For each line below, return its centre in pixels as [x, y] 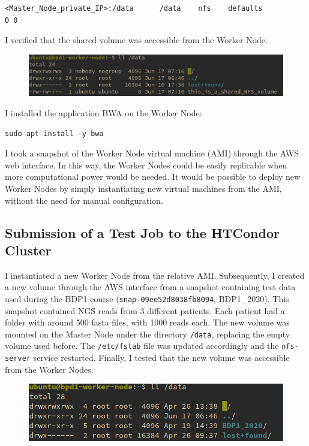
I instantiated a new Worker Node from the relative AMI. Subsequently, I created [155, 275]
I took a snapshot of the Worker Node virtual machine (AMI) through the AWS [152, 153]
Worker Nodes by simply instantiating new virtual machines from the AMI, [143, 188]
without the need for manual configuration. [84, 200]
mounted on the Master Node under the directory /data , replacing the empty [148, 334]
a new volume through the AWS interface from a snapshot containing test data [150, 287]
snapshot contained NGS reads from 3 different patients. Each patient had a [145, 310]
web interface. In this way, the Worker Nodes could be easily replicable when [146, 165]
